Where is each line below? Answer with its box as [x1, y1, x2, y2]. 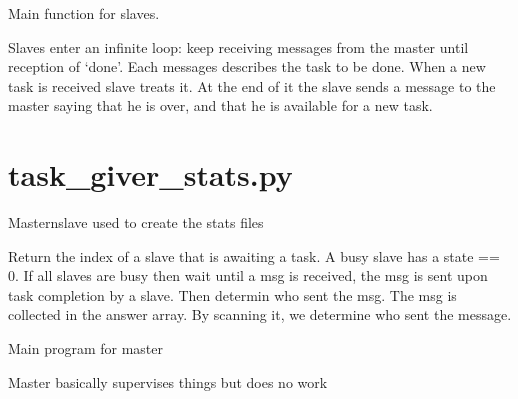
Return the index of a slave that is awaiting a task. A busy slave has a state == [8, 245, 500, 266]
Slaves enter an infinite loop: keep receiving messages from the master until [8, 36, 469, 57]
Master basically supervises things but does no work [8, 371, 328, 392]
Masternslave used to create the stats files [8, 212, 264, 233]
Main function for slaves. [8, 3, 160, 23]
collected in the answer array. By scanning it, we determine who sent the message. [8, 304, 512, 325]
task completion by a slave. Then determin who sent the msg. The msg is [8, 284, 457, 305]
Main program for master [8, 338, 164, 359]
